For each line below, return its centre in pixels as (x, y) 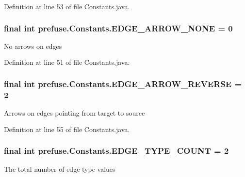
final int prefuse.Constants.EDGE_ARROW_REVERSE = (123, 83)
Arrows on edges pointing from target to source (74, 113)
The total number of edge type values (60, 169)
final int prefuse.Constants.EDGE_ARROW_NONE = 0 (118, 28)
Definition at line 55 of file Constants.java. (67, 129)
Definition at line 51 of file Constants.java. (67, 62)
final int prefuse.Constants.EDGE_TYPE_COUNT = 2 (116, 151)
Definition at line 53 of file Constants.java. (67, 6)
